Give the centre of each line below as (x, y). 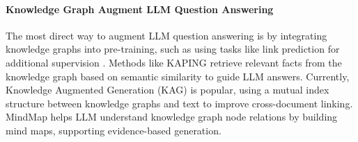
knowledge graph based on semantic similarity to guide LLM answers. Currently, (178, 76)
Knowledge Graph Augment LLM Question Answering (140, 9)
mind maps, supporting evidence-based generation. (114, 130)
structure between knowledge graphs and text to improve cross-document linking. (179, 103)
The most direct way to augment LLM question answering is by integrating (166, 35)
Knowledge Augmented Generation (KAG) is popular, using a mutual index (168, 90)
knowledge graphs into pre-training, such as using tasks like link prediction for (173, 49)
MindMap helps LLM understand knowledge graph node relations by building (172, 117)
